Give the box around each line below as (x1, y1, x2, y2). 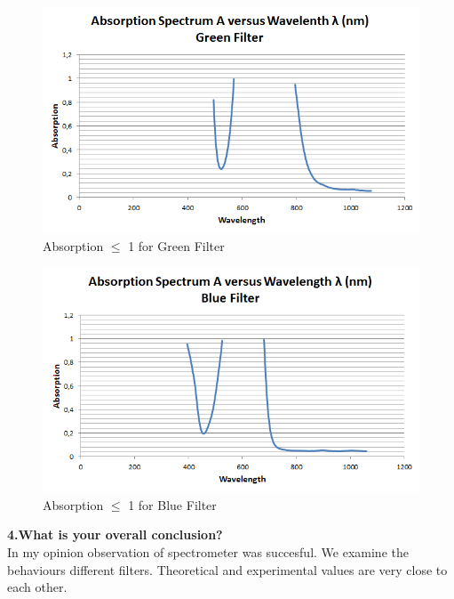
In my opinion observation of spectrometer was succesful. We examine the (7, 542, 409, 561)
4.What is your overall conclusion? (7, 525, 223, 544)
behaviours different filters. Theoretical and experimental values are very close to (7, 560, 448, 579)
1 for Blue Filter (128, 495, 217, 514)
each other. (7, 578, 68, 596)
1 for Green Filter (128, 236, 225, 255)
